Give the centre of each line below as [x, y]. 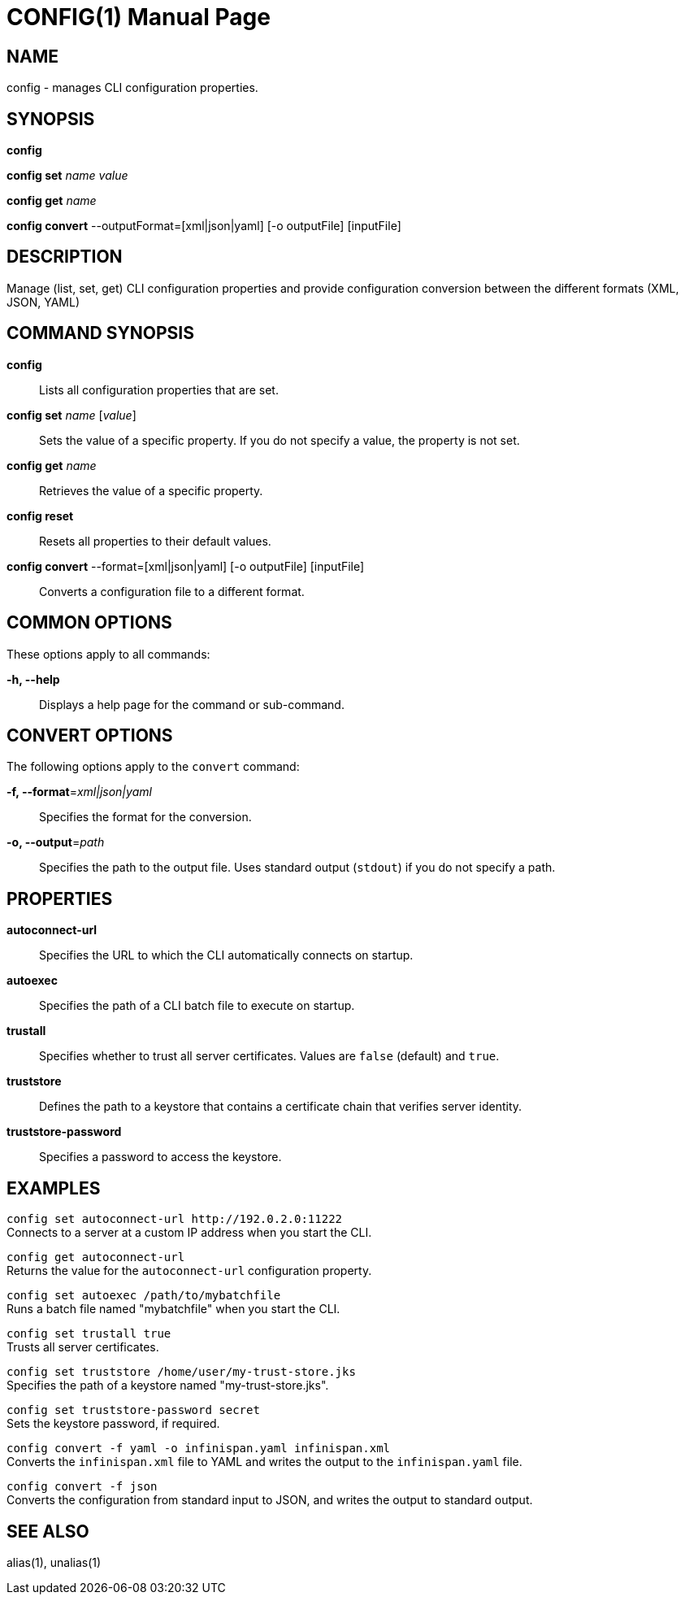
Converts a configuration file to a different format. [172, 591]
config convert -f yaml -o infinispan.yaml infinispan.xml [199, 1449]
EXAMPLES [54, 1188]
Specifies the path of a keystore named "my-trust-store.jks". [168, 1386]
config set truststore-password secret [133, 1410]
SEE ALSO [48, 1531]
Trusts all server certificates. [83, 1347]
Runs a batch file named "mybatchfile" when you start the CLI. [173, 1309]
